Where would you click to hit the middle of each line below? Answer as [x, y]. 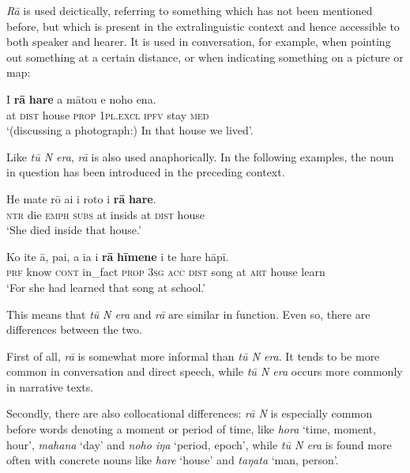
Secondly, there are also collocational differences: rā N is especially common [189, 413]
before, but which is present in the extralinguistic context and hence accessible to [203, 26]
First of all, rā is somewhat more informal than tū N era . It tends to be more [193, 356]
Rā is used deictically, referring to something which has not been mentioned [190, 10]
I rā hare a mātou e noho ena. [81, 98]
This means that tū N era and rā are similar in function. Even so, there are [188, 314]
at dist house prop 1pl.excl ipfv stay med [108, 114]
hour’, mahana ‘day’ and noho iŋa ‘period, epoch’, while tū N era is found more [199, 444]
